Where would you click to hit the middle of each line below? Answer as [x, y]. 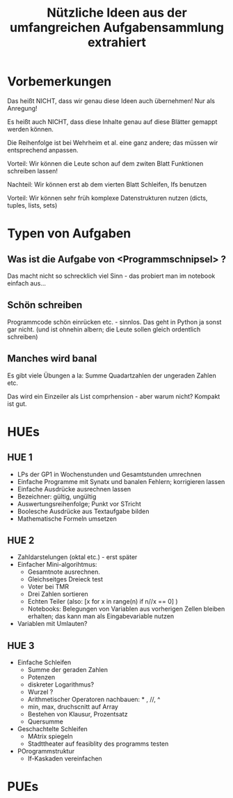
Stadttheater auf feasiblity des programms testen [98, 744]
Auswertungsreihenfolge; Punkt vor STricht [79, 503]
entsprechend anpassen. [43, 150]
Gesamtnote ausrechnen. [64, 572]
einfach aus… [27, 283]
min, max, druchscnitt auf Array [73, 707]
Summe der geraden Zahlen [68, 670]
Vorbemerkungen [59, 82]
